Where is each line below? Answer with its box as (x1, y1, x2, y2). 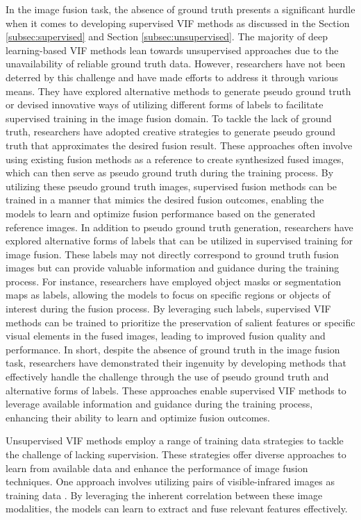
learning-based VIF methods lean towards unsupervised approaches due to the (6, 42, 339, 57)
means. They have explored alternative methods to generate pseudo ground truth (6, 83, 351, 98)
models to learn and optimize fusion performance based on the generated (6, 206, 316, 220)
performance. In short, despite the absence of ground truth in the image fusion (6, 342, 340, 356)
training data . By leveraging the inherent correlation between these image (6, 487, 323, 502)
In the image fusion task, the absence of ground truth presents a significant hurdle (6, 2, 355, 16)
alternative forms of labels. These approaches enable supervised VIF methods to (6, 383, 346, 397)
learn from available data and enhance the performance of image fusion (6, 460, 308, 475)
